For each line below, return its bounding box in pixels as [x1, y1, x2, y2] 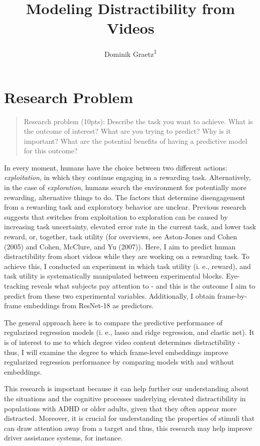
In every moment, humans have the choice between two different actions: [4, 162, 227, 172]
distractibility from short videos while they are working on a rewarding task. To [4, 251, 250, 261]
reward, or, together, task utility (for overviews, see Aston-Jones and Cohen [4, 231, 237, 242]
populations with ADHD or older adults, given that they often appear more [4, 403, 237, 413]
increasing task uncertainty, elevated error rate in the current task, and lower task [4, 221, 256, 232]
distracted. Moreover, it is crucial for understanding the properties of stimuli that [4, 413, 255, 423]
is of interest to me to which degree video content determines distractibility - [4, 336, 240, 347]
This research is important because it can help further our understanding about [4, 383, 249, 394]
